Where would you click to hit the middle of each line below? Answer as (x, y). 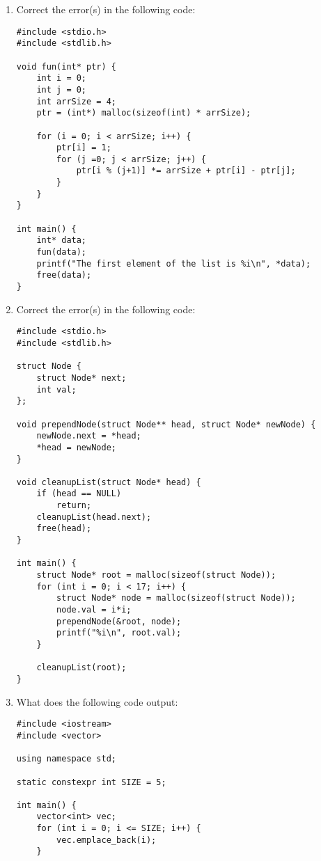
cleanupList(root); (81, 668)
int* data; (62, 240)
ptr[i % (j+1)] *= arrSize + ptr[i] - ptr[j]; (186, 171)
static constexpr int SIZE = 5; (91, 782)
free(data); (64, 275)
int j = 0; (62, 89)
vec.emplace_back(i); (107, 840)
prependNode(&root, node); (119, 621)
